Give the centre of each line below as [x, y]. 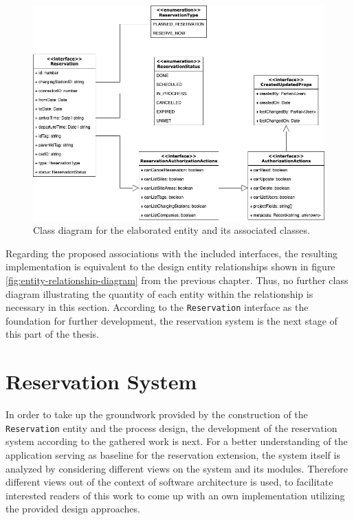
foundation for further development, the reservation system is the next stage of [172, 320]
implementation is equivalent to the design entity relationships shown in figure [170, 267]
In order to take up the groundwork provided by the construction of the [157, 414]
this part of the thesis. [52, 334]
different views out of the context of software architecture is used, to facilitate [169, 482]
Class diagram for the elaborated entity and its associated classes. [172, 230]
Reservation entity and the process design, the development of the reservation [172, 427]
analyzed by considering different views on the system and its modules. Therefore [177, 468]
